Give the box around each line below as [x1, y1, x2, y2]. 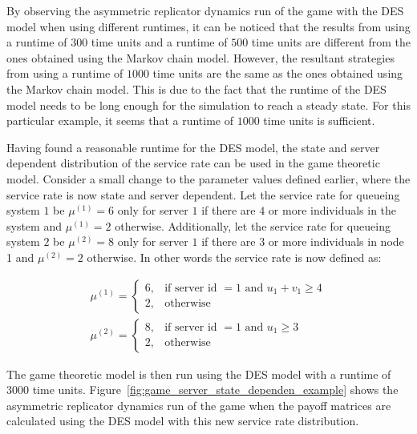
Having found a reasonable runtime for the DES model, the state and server [6, 139, 380, 155]
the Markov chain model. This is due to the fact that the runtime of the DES [6, 80, 387, 97]
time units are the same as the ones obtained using [152, 65, 403, 82]
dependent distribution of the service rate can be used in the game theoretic [6, 155, 380, 171]
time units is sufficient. [263, 112, 375, 129]
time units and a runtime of [91, 34, 228, 50]
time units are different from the [251, 34, 411, 50]
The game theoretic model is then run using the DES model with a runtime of [6, 365, 391, 382]
